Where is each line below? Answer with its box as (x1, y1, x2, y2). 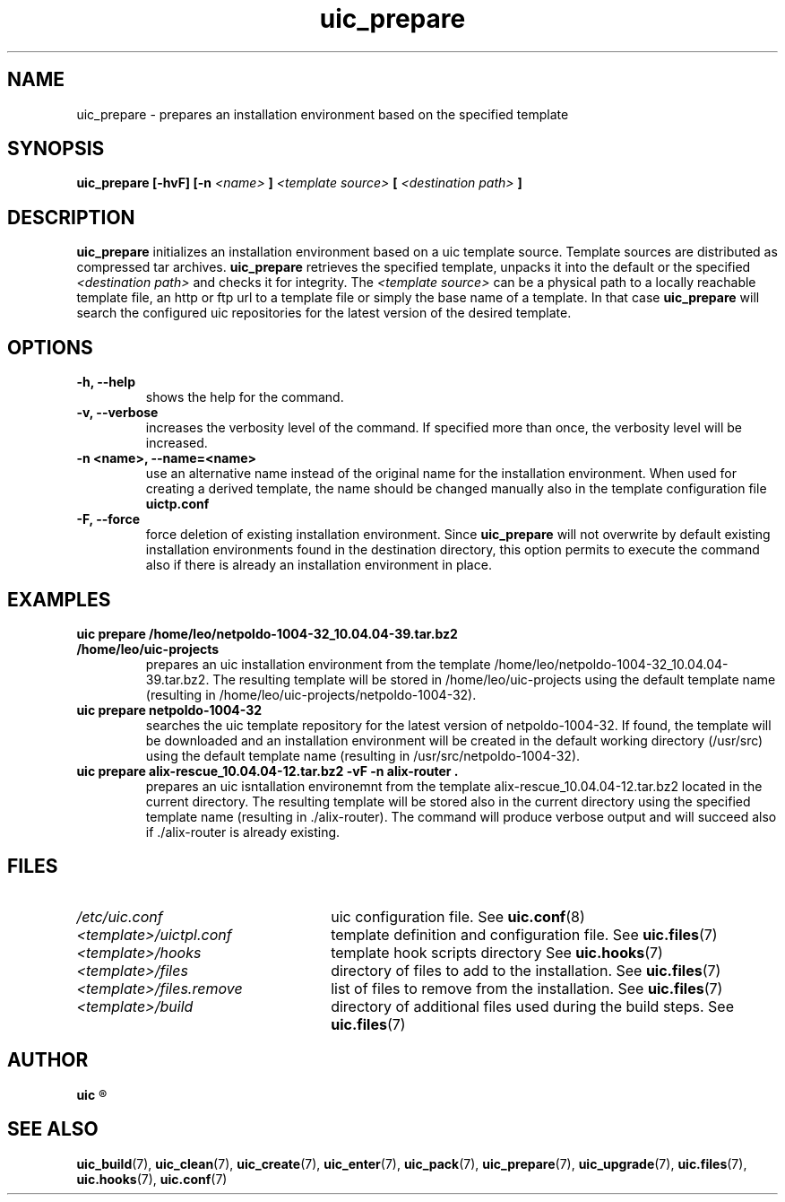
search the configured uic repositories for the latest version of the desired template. (76, 305, 572, 321)
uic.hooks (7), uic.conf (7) (76, 1171, 228, 1187)
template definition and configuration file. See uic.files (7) (331, 925, 718, 944)
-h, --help (76, 374, 135, 390)
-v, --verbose (76, 405, 159, 421)
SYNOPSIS (7, 137, 105, 161)
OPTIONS (7, 335, 93, 359)
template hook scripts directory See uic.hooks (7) (331, 943, 663, 962)
